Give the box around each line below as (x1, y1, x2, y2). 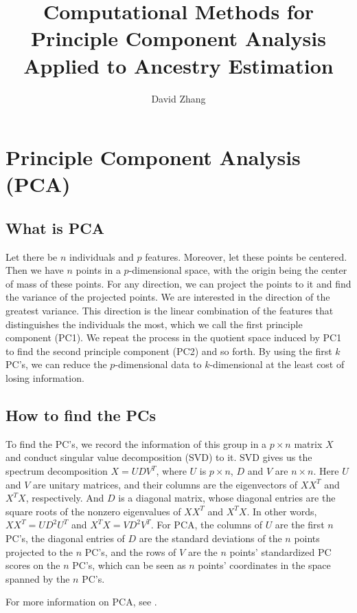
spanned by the (5, 571, 70, 585)
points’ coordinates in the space (198, 558, 331, 572)
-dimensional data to (115, 357, 202, 372)
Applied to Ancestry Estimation (23, 51, 334, 79)
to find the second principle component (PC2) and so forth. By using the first (5, 343, 332, 358)
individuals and (69, 249, 134, 264)
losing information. (5, 371, 84, 385)
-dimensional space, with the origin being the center (128, 263, 347, 277)
